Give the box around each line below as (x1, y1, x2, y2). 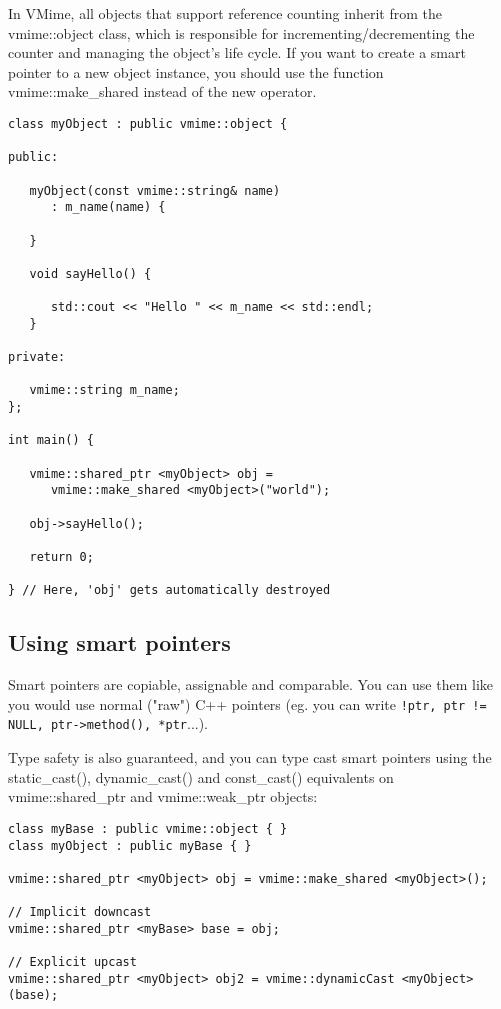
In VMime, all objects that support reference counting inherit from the (8, 3, 442, 23)
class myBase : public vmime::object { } (8, 821, 288, 836)
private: (8, 350, 66, 365)
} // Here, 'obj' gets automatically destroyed (8, 583, 331, 598)
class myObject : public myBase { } (8, 838, 252, 853)
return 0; (29, 550, 94, 565)
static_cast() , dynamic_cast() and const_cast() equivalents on (8, 766, 394, 787)
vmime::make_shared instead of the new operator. (8, 81, 317, 102)
